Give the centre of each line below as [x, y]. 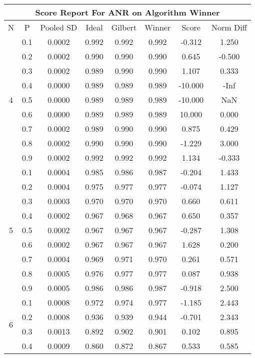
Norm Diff [229, 27]
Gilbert [124, 27]
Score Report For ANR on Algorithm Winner [127, 12]
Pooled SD [59, 27]
